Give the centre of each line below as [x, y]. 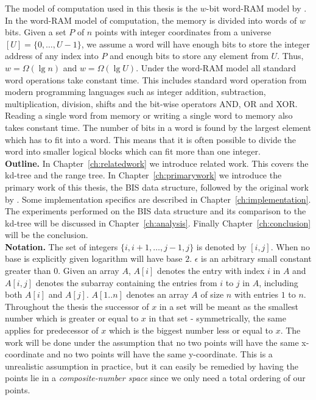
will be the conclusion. [47, 235]
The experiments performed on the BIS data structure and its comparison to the [156, 211]
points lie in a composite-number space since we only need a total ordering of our [155, 378]
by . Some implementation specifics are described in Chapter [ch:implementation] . [158, 199]
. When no [290, 246]
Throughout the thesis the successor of [77, 306]
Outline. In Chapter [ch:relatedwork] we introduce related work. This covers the [157, 163]
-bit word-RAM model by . [256, 8]
